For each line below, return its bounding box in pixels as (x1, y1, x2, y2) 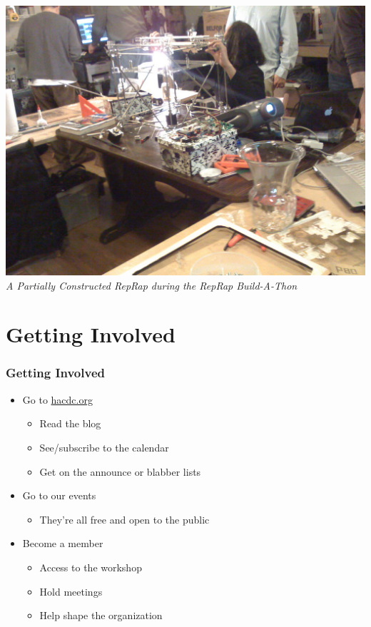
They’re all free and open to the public (39, 511, 210, 526)
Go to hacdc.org (22, 392, 93, 407)
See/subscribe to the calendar (39, 439, 169, 454)
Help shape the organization (39, 608, 163, 623)
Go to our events (22, 488, 96, 503)
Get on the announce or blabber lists (39, 464, 201, 479)
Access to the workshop (39, 559, 142, 574)
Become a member (22, 536, 103, 551)
